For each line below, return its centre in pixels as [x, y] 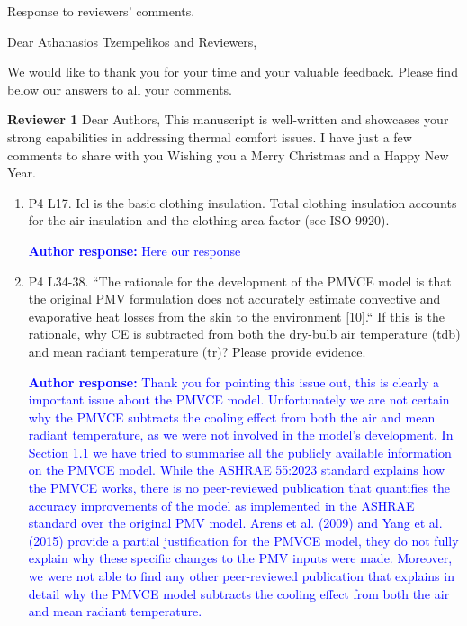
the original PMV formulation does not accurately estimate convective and [234, 299]
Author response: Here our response [135, 250]
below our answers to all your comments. [120, 89]
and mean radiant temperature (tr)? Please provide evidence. [197, 351]
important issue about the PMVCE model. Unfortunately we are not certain [239, 399]
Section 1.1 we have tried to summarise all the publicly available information [240, 452]
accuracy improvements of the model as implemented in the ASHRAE [221, 505]
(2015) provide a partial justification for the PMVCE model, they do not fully [243, 540]
